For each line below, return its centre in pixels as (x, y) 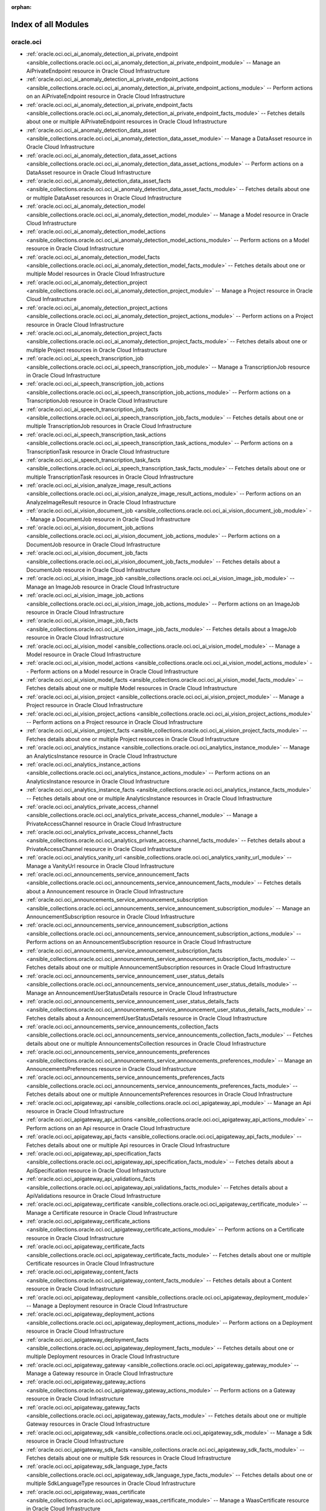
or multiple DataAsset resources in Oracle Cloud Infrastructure (104, 198)
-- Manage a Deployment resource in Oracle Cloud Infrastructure (107, 1306)
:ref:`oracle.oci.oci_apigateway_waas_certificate (86, 1492)
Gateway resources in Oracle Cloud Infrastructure (88, 1424)
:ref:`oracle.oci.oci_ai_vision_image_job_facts (82, 621)
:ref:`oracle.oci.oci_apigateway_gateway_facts (83, 1407)
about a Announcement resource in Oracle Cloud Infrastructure (105, 891)
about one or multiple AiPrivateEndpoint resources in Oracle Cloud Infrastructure (127, 121)
